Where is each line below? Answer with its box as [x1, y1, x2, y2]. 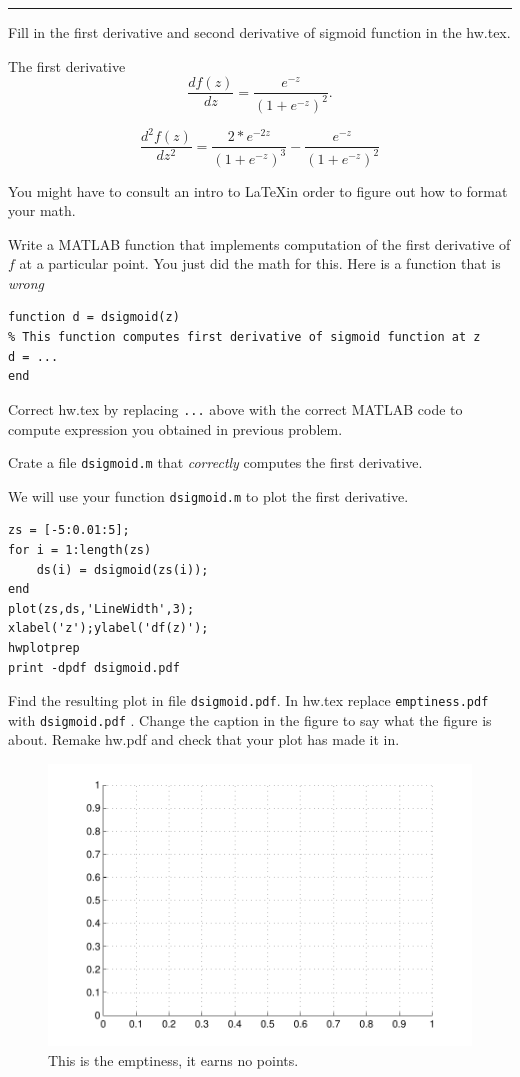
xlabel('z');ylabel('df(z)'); [8, 621, 209, 636]
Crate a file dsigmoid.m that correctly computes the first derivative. [8, 452, 423, 473]
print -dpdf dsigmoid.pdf [8, 660, 180, 675]
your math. [8, 200, 76, 221]
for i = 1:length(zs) [8, 543, 152, 557]
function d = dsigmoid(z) [8, 310, 180, 325]
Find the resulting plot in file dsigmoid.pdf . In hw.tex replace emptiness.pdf [8, 690, 489, 711]
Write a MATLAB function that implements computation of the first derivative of [8, 233, 511, 254]
